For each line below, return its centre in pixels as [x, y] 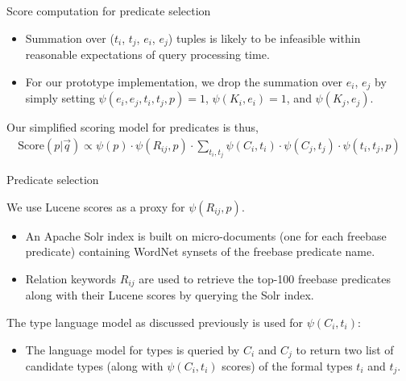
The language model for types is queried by [133, 349]
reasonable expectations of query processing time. [147, 54]
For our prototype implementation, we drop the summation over [184, 81]
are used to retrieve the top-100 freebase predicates [265, 278]
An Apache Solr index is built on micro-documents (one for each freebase [206, 235]
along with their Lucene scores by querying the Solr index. [170, 295]
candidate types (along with [94, 366]
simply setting [60, 98]
